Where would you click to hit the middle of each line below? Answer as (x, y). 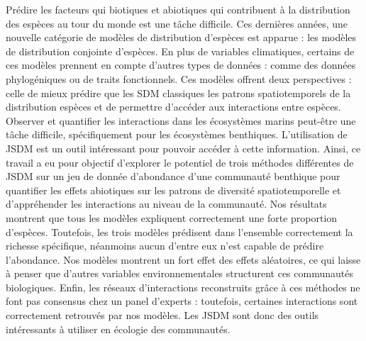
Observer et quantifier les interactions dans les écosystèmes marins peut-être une (181, 120)
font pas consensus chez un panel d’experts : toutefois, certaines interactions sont (182, 301)
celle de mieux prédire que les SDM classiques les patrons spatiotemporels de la (178, 93)
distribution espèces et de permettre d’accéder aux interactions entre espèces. (173, 107)
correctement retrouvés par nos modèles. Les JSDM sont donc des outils (162, 315)
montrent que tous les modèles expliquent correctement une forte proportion (172, 217)
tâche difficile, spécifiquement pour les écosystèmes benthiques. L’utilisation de (177, 134)
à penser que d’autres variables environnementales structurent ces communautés (179, 273)
